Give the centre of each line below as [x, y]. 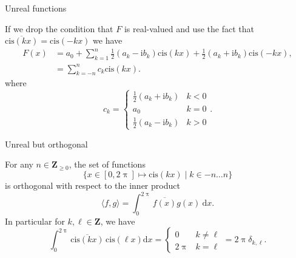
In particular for [35, 221]
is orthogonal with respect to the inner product [92, 185]
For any [19, 164]
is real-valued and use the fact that [189, 28]
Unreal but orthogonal [46, 144]
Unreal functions [36, 8]
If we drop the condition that [59, 28]
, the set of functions [107, 164]
